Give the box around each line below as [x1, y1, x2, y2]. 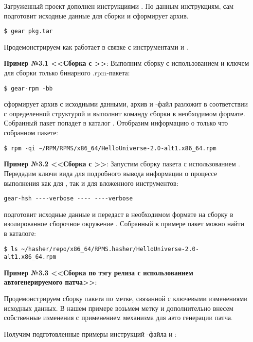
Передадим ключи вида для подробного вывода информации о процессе [4, 168, 217, 178]
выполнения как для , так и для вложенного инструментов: [4, 178, 179, 188]
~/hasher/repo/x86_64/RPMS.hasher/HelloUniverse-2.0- [21, 245, 199, 252]
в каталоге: [4, 228, 36, 238]
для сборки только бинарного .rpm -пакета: [4, 68, 130, 78]
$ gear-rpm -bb [4, 85, 53, 92]
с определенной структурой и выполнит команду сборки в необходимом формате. [4, 108, 245, 118]
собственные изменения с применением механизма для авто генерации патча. [4, 312, 233, 323]
